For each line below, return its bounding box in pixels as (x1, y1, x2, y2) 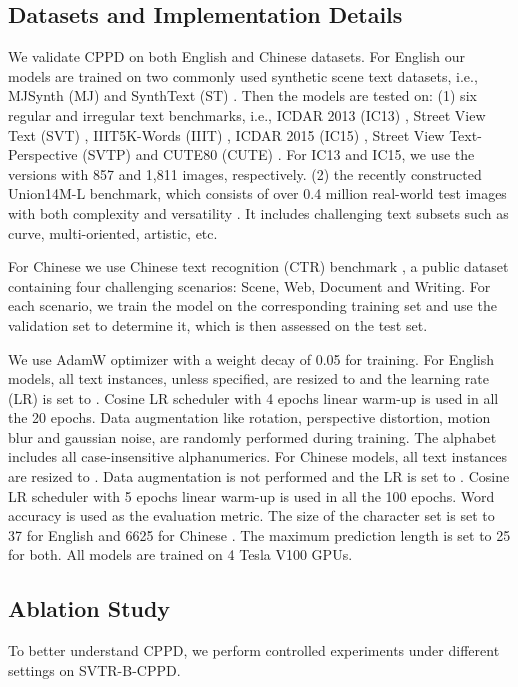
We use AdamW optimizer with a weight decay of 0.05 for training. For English (8, 348, 495, 369)
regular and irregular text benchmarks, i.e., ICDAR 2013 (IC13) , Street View (8, 104, 486, 125)
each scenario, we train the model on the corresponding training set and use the (8, 295, 497, 316)
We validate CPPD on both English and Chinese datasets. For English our (8, 46, 466, 67)
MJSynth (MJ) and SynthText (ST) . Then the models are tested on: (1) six (8, 85, 477, 106)
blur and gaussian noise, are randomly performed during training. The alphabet (8, 426, 497, 447)
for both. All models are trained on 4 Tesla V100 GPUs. (8, 544, 353, 565)
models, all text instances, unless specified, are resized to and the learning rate (8, 368, 489, 389)
